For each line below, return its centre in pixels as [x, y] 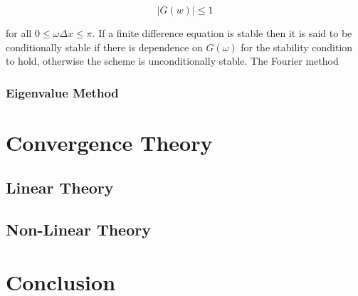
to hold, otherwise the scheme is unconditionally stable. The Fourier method [172, 61]
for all [19, 33]
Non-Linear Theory [78, 229]
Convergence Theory [109, 142]
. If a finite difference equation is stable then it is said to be [222, 33]
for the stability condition [297, 47]
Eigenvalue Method [62, 92]
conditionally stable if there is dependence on [104, 47]
